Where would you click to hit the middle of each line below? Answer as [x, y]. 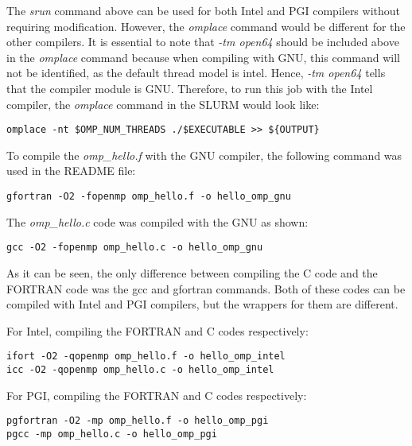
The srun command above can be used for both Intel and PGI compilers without [204, 10]
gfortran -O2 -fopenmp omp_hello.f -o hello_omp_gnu [149, 196]
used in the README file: [71, 171]
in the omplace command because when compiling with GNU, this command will [203, 57]
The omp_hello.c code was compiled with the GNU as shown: [157, 221]
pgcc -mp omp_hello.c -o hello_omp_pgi [112, 434]
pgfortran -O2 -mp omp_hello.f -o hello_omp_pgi [138, 421]
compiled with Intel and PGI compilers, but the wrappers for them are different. [202, 304]
